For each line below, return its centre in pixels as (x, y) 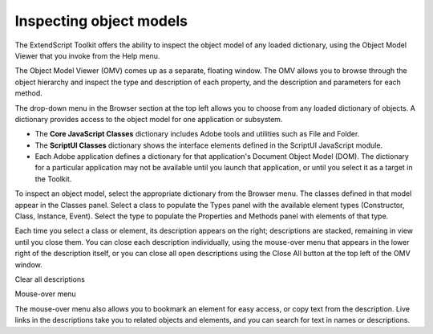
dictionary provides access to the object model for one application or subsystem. (149, 119)
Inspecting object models (101, 21)
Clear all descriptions (50, 279)
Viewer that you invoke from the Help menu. (87, 55)
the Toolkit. (53, 179)
